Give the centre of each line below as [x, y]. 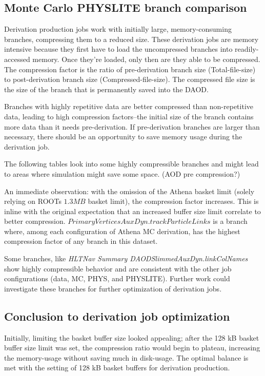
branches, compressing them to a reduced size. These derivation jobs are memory [131, 39]
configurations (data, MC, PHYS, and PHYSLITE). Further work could [117, 278]
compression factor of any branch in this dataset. [81, 241]
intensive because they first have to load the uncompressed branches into [118, 49]
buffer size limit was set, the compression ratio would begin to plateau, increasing [132, 348]
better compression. [35, 221]
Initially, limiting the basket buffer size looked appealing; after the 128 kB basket [132, 337]
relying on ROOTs [33, 201]
